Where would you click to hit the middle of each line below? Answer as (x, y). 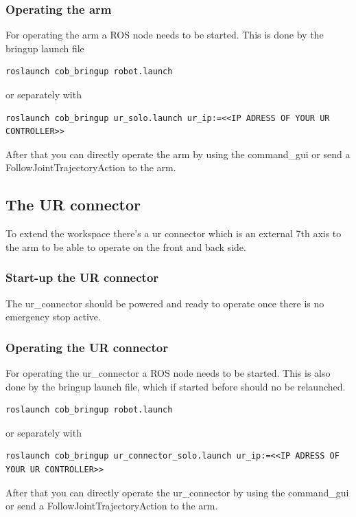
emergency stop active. (53, 317)
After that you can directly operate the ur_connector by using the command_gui (177, 492)
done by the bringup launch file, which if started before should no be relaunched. (176, 386)
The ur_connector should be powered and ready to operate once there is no (165, 303)
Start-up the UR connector (82, 277)
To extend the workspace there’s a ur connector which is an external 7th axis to (174, 233)
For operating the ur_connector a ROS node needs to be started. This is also (168, 372)
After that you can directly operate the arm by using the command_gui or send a (178, 154)
